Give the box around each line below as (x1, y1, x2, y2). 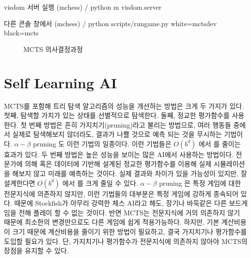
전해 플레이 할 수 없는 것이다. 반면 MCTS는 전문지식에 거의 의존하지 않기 (18, 207, 240, 217)
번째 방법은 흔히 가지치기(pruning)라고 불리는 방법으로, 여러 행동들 (29, 119, 231, 129)
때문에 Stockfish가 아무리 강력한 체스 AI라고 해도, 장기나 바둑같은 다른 (14, 198, 227, 208)
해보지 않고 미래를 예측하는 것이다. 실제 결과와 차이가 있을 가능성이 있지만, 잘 (12, 168, 247, 178)
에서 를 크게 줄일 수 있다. (62, 177, 138, 188)
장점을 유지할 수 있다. (4, 245, 69, 256)
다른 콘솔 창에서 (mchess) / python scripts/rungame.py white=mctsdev (4, 18, 217, 28)
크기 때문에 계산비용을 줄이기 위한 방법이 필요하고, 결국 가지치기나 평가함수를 (12, 226, 247, 237)
